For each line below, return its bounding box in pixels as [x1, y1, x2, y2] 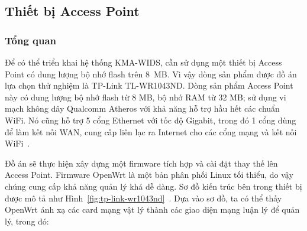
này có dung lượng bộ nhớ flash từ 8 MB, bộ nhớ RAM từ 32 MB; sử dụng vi [5, 90, 286, 103]
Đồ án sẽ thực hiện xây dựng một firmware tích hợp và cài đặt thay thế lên [5, 157, 278, 169]
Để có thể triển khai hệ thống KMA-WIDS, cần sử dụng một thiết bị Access [5, 56, 282, 68]
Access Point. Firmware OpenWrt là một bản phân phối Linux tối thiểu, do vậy [5, 168, 293, 181]
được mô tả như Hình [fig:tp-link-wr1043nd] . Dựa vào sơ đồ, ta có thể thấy [5, 191, 282, 204]
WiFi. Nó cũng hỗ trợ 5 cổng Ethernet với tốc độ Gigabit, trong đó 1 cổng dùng [5, 113, 296, 126]
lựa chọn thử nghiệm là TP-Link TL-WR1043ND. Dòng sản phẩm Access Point [5, 79, 293, 92]
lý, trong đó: [5, 214, 49, 227]
